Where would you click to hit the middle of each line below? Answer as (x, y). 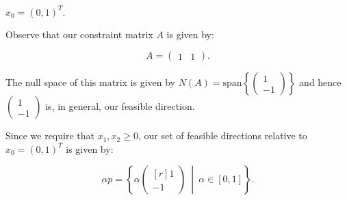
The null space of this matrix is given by (90, 82)
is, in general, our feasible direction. (120, 106)
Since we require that (50, 135)
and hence (320, 82)
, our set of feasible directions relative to (222, 135)
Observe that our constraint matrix (79, 34)
